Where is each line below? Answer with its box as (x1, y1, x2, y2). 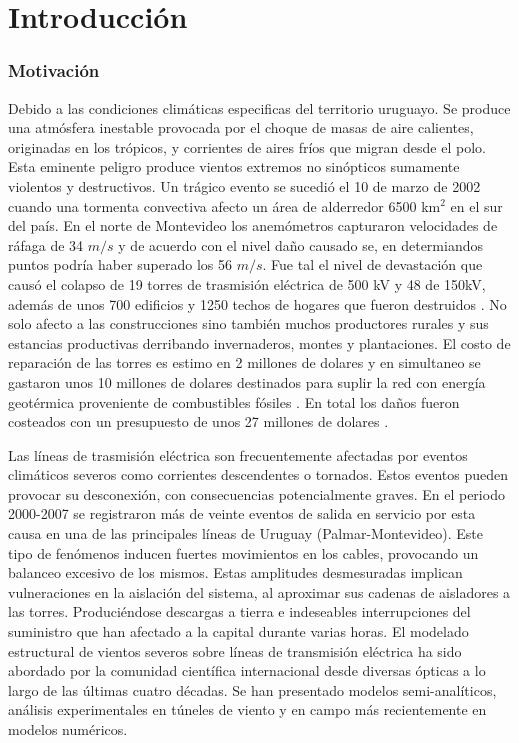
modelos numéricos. (8, 719, 128, 739)
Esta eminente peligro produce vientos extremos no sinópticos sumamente (8, 156, 460, 177)
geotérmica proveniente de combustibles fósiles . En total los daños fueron (8, 391, 460, 412)
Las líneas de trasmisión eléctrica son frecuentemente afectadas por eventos (8, 444, 468, 465)
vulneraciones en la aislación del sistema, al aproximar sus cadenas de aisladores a (8, 581, 511, 602)
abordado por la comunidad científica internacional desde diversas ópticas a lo (8, 660, 486, 681)
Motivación (8, 58, 100, 83)
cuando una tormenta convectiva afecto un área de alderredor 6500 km (8, 195, 441, 216)
